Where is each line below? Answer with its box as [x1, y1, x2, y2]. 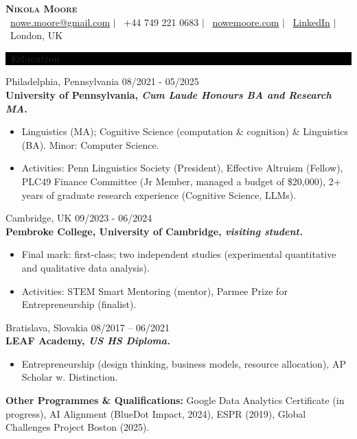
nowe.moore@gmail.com [10, 14, 111, 29]
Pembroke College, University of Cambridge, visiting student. [5, 224, 303, 238]
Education [11, 51, 60, 65]
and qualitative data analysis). [21, 260, 150, 274]
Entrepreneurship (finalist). [21, 297, 137, 311]
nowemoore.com [212, 14, 279, 29]
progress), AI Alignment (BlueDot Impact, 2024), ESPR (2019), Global [5, 406, 306, 420]
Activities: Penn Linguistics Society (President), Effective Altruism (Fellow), [21, 161, 343, 175]
